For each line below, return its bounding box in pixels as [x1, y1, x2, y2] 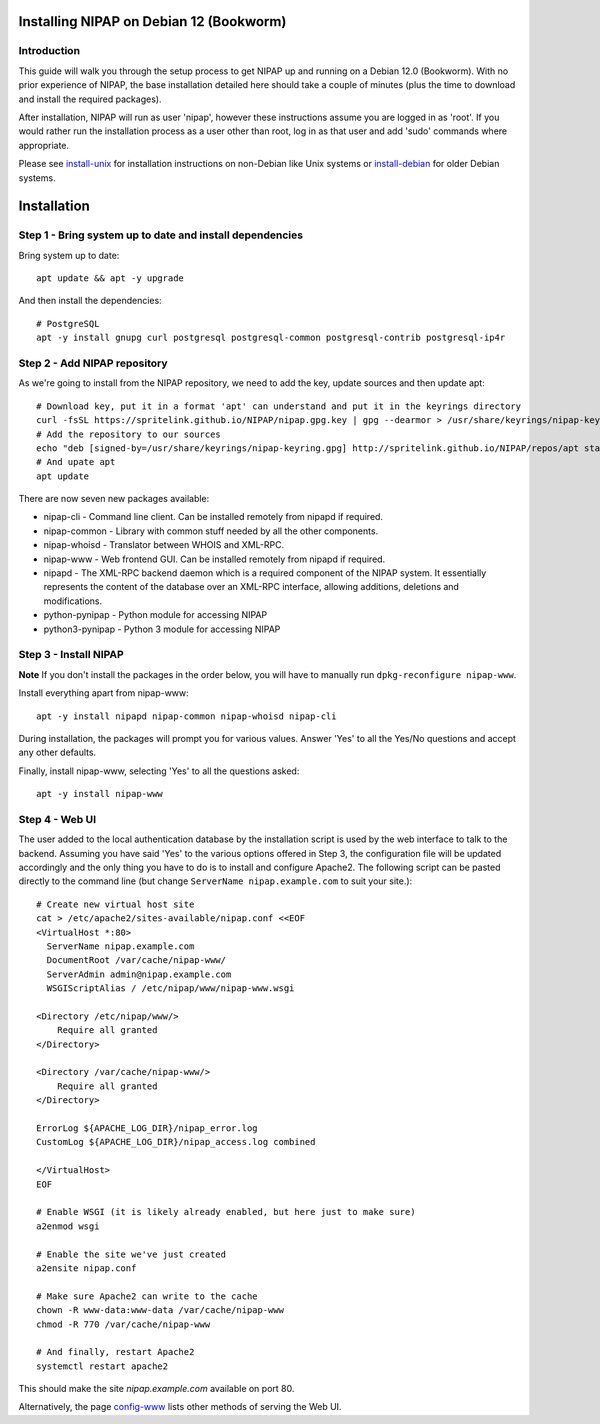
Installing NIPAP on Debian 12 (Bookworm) [18, 13, 287, 30]
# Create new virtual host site [36, 898, 195, 910]
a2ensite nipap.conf [36, 1262, 137, 1274]
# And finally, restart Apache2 [36, 1346, 195, 1358]
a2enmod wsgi [36, 1220, 100, 1232]
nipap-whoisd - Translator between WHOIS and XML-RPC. [43, 539, 285, 551]
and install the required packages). [18, 93, 162, 105]
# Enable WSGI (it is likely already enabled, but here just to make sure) [36, 1206, 416, 1218]
